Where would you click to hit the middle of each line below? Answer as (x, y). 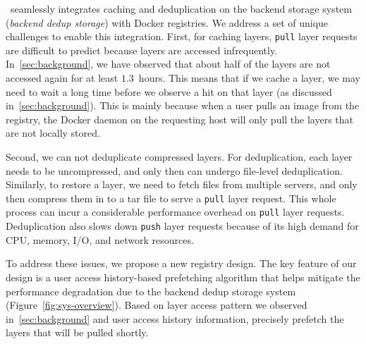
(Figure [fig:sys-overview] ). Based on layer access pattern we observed (157, 305)
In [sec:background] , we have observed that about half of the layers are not (168, 64)
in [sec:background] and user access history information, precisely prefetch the (175, 318)
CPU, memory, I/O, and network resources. (100, 239)
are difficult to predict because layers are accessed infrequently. (142, 50)
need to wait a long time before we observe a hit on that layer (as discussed (169, 91)
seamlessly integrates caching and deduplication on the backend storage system (181, 8)
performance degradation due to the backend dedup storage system (151, 291)
